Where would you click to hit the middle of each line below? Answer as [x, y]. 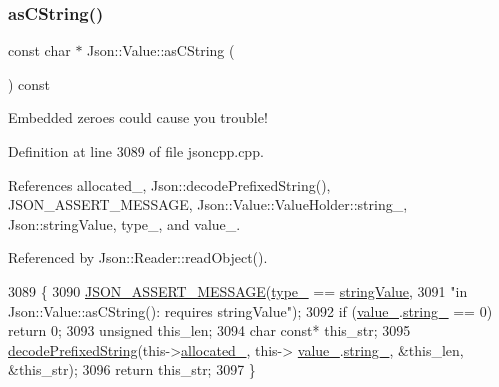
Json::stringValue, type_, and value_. [124, 223]
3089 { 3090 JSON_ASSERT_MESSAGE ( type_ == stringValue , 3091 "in [238, 290]
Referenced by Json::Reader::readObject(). [138, 257]
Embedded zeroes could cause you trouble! [138, 117]
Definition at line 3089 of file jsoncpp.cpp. [136, 151]
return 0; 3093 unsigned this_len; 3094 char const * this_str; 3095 [209, 330]
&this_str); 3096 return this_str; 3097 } [132, 369]
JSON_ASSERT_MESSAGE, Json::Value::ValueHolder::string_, [208, 204]
